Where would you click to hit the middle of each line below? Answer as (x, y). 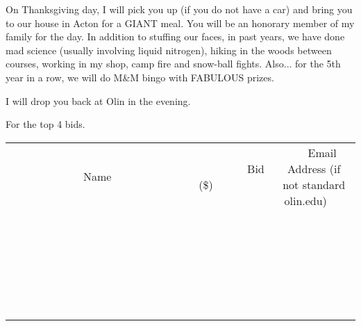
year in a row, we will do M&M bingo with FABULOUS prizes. (140, 77)
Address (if (314, 168)
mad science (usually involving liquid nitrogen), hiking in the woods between (169, 50)
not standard (314, 184)
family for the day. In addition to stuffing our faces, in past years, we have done (175, 36)
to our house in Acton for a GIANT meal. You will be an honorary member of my (180, 23)
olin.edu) (305, 200)
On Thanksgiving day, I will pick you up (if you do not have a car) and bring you (179, 9)
